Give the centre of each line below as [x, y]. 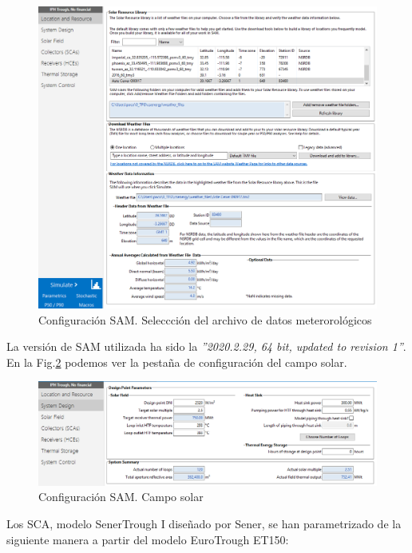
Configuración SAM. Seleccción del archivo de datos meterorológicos [205, 319]
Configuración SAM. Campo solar [121, 497]
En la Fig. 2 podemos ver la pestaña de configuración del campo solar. [177, 362]
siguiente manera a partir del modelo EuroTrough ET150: [148, 539]
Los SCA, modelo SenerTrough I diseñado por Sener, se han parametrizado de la [204, 524]
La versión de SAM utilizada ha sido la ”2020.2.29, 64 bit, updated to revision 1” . [206, 346]
